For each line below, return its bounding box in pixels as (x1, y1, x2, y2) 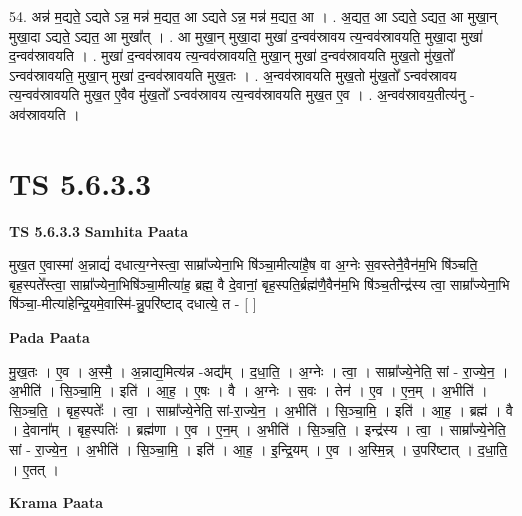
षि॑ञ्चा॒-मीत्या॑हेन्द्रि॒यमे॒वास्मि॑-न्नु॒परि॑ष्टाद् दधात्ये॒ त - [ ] (9, 293, 257, 314)
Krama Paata (9, 492, 103, 513)
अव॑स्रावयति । (9, 103, 80, 124)
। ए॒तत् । (9, 458, 60, 479)
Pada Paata (9, 327, 90, 348)
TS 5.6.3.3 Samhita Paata (9, 220, 189, 241)
